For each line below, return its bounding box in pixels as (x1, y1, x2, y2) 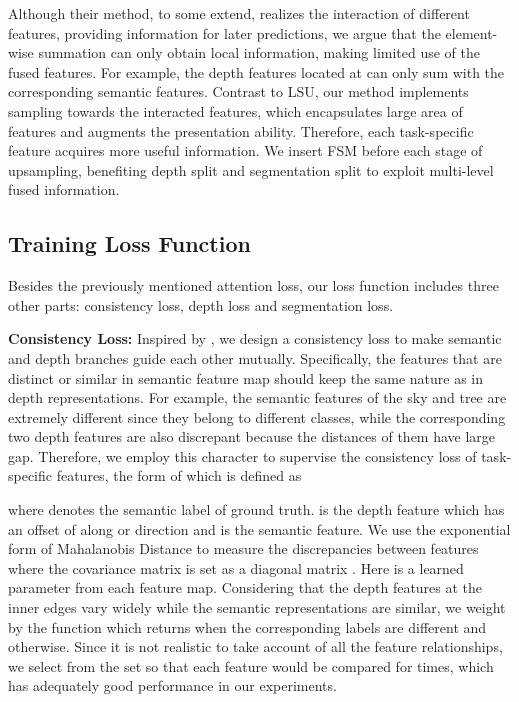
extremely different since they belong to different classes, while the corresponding (8, 406, 506, 427)
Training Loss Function (8, 228, 251, 259)
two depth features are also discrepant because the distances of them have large (8, 426, 496, 447)
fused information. (8, 179, 120, 200)
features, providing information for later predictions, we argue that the (8, 22, 441, 43)
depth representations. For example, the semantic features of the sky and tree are (8, 387, 507, 408)
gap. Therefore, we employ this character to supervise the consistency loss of (8, 445, 477, 466)
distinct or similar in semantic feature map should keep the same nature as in (8, 367, 484, 388)
